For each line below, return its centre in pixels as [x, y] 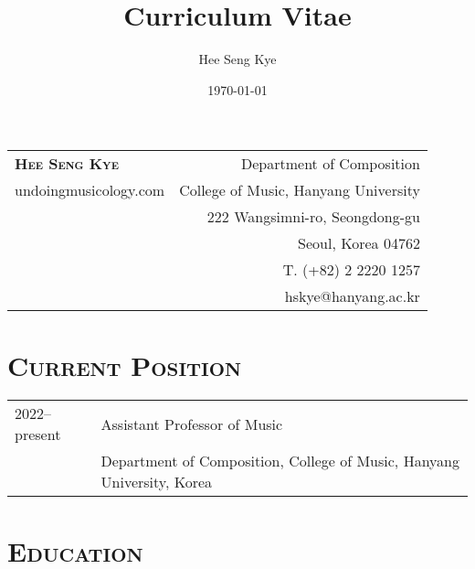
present [38, 435]
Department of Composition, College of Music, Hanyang [280, 461]
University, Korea [157, 482]
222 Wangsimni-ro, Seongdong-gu [313, 217]
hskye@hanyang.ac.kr [352, 296]
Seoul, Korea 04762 [359, 243]
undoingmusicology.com [90, 190]
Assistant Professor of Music [192, 424]
